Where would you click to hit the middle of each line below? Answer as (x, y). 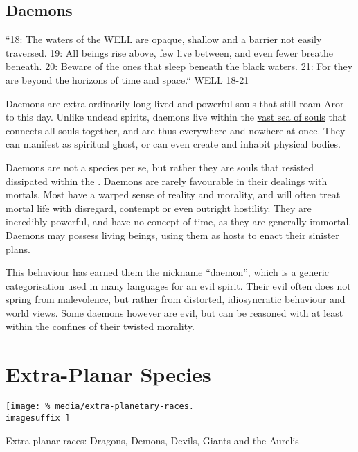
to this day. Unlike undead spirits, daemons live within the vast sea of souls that (176, 117)
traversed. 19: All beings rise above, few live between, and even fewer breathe (169, 52)
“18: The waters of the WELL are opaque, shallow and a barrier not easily (164, 39)
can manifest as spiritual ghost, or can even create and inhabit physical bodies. (173, 144)
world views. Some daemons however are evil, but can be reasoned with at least (174, 312)
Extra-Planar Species (108, 374)
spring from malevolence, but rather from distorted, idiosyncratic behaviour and (176, 299)
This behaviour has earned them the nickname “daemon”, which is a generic (167, 272)
